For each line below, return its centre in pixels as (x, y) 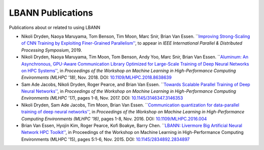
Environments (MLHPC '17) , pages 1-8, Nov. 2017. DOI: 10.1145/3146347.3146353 (102, 98)
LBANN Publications (51, 13)
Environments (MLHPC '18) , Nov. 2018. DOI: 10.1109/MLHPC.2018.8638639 (97, 77)
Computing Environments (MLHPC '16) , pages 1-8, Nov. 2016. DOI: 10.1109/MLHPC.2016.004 (114, 119)
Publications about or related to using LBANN (55, 27)
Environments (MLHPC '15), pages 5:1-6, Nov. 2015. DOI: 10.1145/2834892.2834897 (106, 139)
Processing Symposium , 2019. (52, 50)
